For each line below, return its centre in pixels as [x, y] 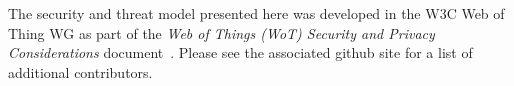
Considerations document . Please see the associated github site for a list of [240, 52]
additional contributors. [80, 71]
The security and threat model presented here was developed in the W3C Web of [256, 13]
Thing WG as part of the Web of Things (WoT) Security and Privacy [221, 32]
